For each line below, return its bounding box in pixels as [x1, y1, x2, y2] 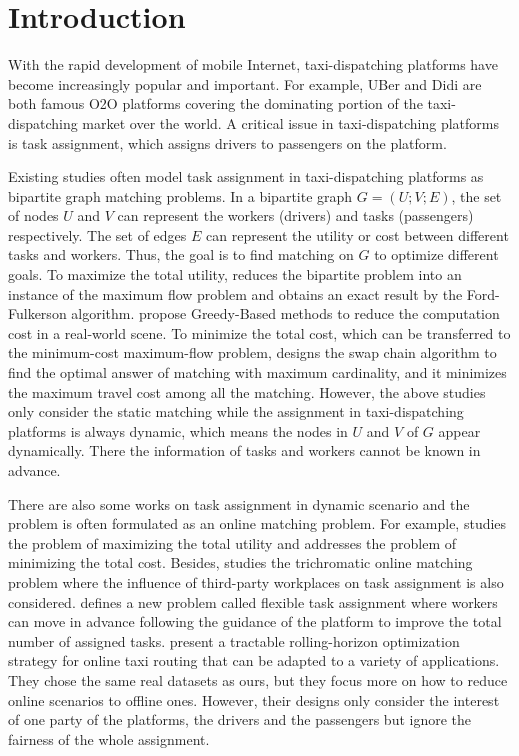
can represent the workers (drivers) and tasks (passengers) [117, 205, 474, 226]
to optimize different [374, 244, 499, 265]
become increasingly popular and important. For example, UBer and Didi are [8, 73, 482, 94]
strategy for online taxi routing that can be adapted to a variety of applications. [8, 650, 500, 671]
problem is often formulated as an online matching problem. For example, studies [8, 513, 507, 534]
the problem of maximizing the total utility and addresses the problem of [8, 532, 456, 553]
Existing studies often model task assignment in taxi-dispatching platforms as [8, 166, 484, 187]
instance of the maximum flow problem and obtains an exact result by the [8, 283, 463, 304]
